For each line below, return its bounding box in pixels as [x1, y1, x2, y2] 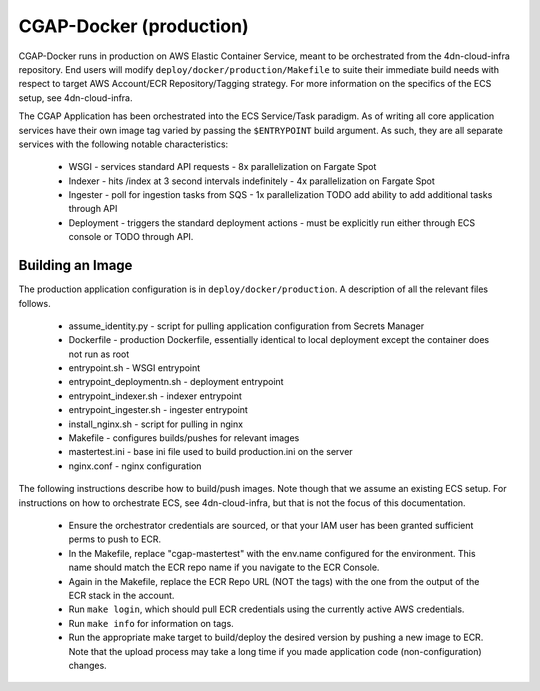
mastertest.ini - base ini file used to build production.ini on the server [68, 446, 354, 458]
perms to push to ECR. [68, 533, 162, 545]
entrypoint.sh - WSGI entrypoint [68, 362, 201, 374]
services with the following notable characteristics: [18, 138, 229, 150]
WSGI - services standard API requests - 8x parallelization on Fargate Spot [68, 161, 377, 173]
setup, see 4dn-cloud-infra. [18, 91, 134, 104]
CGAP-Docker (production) [18, 15, 249, 37]
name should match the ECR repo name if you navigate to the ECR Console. [68, 561, 380, 574]
